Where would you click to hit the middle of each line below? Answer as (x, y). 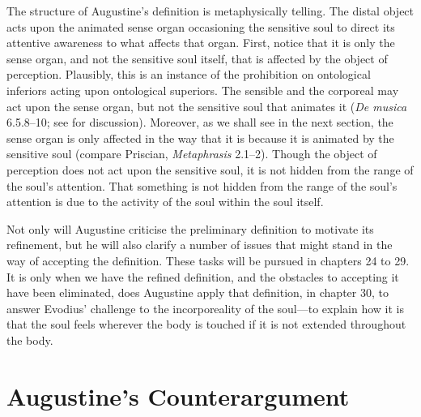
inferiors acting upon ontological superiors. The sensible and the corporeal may (203, 90)
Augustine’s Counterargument (178, 396)
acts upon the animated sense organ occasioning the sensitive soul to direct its (201, 26)
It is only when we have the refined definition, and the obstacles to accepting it (203, 276)
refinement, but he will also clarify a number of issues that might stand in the (200, 245)
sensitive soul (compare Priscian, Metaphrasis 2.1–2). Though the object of (192, 154)
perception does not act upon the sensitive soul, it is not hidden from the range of (210, 169)
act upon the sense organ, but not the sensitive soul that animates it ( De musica (207, 106)
